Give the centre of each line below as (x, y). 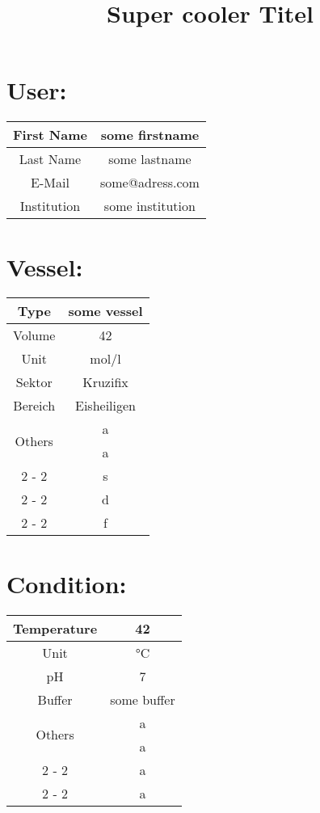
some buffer (143, 699)
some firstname (150, 135)
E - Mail (50, 183)
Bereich (34, 406)
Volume (34, 335)
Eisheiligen (105, 406)
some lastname (150, 159)
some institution (149, 206)
